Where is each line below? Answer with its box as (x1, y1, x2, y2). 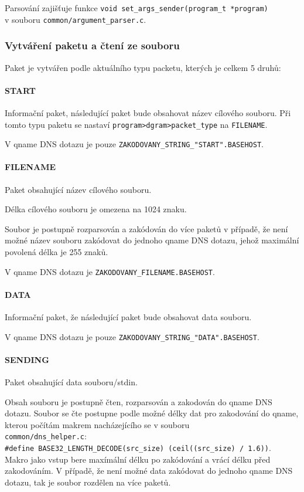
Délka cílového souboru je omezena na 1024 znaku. (5, 203, 187, 215)
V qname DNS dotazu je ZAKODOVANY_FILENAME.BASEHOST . (5, 265, 215, 277)
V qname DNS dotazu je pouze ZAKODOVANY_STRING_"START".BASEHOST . (5, 138, 264, 150)
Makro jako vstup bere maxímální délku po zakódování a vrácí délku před (5, 453, 271, 465)
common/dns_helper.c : (5, 430, 87, 442)
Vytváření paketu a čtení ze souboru (5, 38, 180, 53)
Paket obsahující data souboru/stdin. (5, 376, 138, 388)
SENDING (5, 353, 49, 365)
